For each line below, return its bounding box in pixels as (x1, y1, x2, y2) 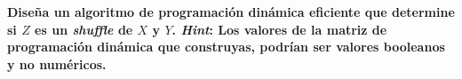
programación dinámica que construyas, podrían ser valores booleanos (7, 37, 445, 56)
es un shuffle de (35, 20, 133, 38)
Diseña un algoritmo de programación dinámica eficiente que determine (7, 3, 455, 20)
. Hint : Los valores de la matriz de (171, 20, 387, 38)
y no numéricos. (7, 54, 107, 73)
